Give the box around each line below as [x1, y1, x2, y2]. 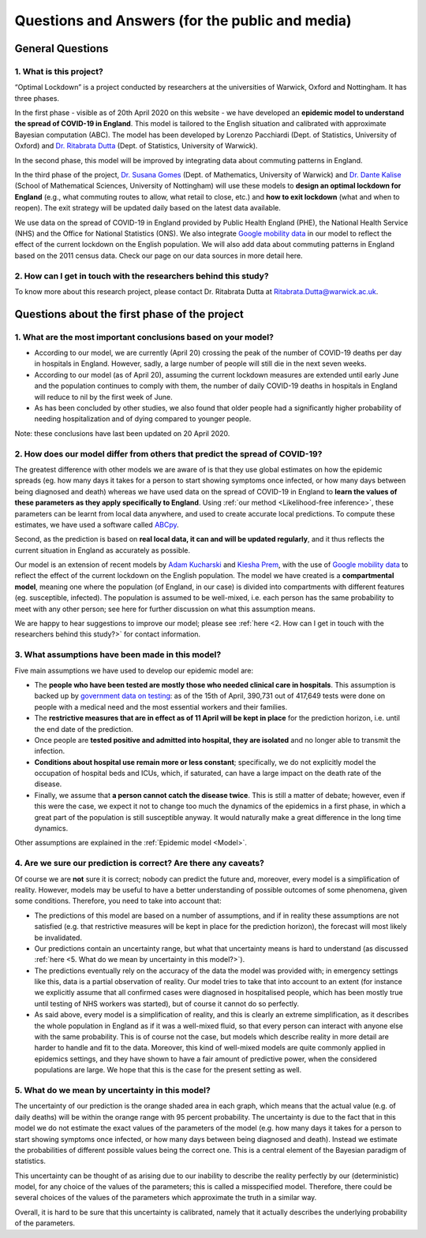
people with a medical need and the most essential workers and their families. [34, 702, 288, 711]
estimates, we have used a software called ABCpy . [14, 520, 179, 529]
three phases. [14, 93, 59, 103]
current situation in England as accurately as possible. [14, 545, 191, 555]
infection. [34, 746, 65, 756]
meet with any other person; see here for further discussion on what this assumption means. [14, 604, 316, 613]
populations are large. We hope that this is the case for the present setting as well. [34, 1065, 302, 1075]
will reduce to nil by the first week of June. [34, 392, 173, 401]
